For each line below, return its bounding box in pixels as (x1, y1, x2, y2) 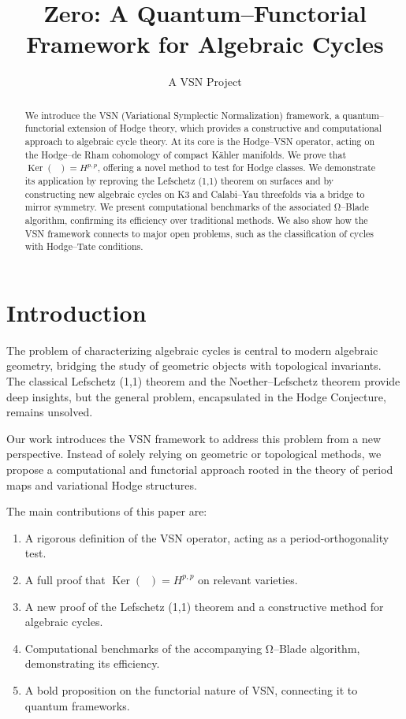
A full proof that (24, 571, 106, 587)
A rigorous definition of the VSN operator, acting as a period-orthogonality (24, 529, 389, 546)
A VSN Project (168, 73, 242, 90)
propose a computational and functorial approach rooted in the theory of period (6, 461, 393, 478)
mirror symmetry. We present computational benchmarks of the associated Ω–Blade (24, 200, 369, 214)
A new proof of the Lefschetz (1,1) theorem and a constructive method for (24, 598, 384, 614)
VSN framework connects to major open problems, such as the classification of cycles (24, 226, 374, 240)
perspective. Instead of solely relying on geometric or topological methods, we (6, 445, 382, 462)
